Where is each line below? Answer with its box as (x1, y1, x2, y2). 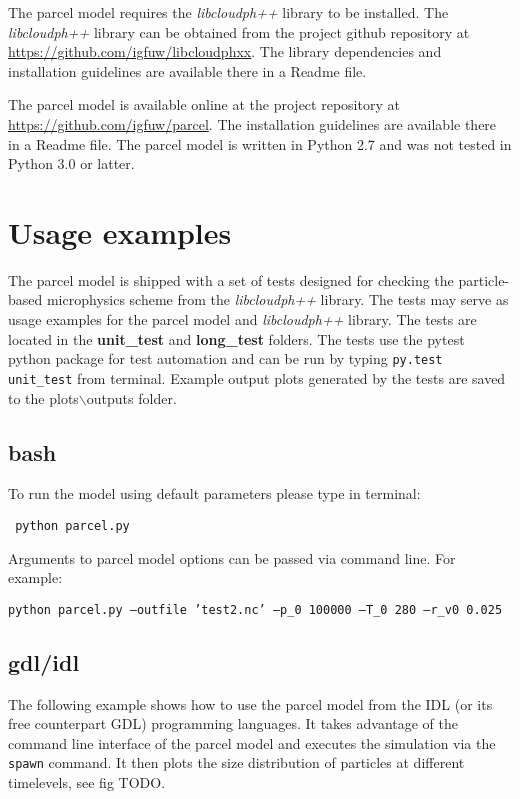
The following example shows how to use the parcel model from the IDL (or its (8, 693, 493, 714)
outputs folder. (86, 387, 177, 408)
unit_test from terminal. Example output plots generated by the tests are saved (8, 367, 506, 388)
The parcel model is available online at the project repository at (8, 94, 400, 115)
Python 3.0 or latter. (8, 153, 135, 174)
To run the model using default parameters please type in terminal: (8, 483, 421, 504)
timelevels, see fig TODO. (8, 772, 166, 793)
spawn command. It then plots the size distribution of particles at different (8, 752, 465, 773)
